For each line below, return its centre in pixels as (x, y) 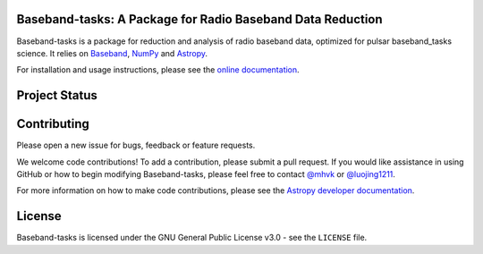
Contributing (53, 124)
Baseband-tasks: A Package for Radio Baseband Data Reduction (200, 19)
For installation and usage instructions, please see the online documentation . (158, 70)
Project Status (57, 95)
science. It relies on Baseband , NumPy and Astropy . (112, 53)
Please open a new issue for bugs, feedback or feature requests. (136, 145)
